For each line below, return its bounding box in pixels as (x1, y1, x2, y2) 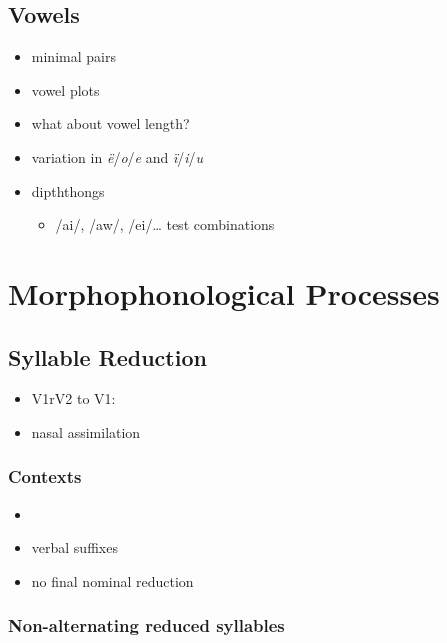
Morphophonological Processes (8, 272, 440, 313)
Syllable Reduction (8, 341, 207, 372)
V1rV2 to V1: (31, 388, 116, 409)
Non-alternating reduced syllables (8, 613, 285, 638)
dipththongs (31, 180, 105, 201)
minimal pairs (31, 46, 116, 67)
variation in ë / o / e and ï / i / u (31, 146, 204, 167)
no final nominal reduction (31, 570, 194, 591)
